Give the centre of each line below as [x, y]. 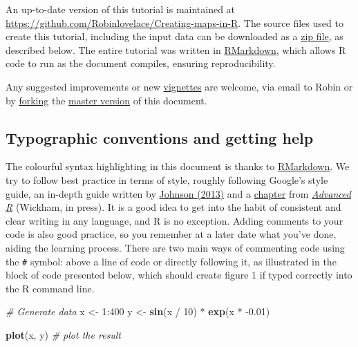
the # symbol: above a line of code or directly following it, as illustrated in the [171, 261]
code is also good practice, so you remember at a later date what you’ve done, [171, 234]
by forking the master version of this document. [106, 100]
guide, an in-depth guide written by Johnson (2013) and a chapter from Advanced [178, 193]
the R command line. [50, 288]
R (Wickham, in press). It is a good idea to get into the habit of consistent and [173, 207]
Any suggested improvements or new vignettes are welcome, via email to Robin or [179, 86]
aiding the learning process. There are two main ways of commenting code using [175, 247]
